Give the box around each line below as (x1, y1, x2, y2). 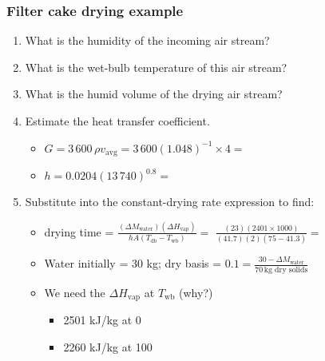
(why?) (179, 284, 213, 300)
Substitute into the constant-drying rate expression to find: (25, 193, 315, 210)
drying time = (44, 223, 114, 240)
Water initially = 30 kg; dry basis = (44, 255, 222, 272)
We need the (44, 284, 105, 300)
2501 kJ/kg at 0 (63, 311, 141, 328)
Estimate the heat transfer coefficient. (25, 113, 210, 129)
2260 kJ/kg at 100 (63, 338, 153, 355)
